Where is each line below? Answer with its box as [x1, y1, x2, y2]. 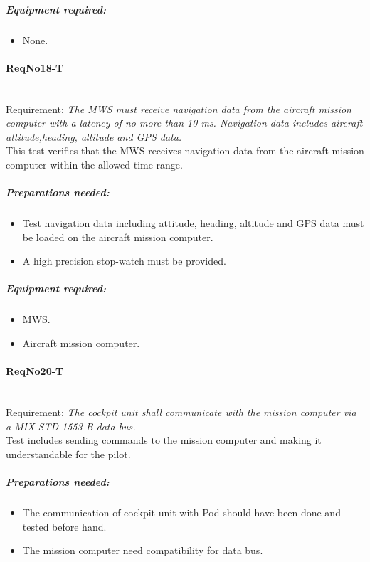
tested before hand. [22, 519, 107, 534]
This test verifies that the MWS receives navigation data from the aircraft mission [6, 143, 364, 158]
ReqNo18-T [6, 60, 64, 75]
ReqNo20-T [6, 364, 64, 378]
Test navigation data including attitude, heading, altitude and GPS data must [22, 216, 364, 230]
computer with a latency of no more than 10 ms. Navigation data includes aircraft [6, 115, 363, 130]
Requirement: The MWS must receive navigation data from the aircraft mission [6, 101, 351, 116]
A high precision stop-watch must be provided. [22, 253, 226, 268]
